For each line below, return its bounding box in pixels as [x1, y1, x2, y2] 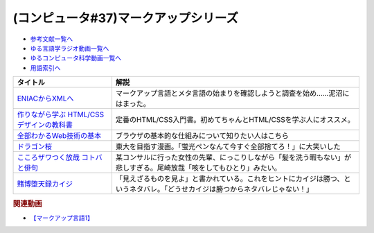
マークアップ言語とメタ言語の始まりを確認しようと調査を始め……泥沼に [115, 89, 350, 98]
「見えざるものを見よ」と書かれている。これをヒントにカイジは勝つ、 [115, 174, 344, 184]
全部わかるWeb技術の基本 [17, 131, 102, 141]
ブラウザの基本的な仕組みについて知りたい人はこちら [115, 131, 289, 141]
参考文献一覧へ [30, 35, 73, 43]
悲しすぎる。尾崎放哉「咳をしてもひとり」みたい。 [115, 163, 282, 173]
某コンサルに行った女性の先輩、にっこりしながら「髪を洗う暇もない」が [115, 153, 352, 162]
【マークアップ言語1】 [30, 214, 93, 222]
